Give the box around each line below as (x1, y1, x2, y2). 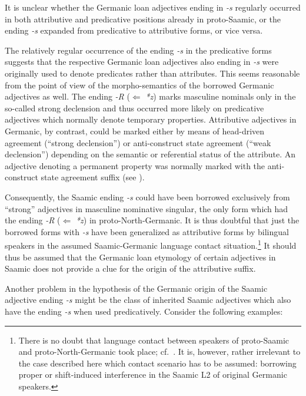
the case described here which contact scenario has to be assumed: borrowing (18, 357, 297, 369)
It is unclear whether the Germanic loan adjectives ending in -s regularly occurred (5, 1, 301, 13)
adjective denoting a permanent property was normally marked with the (5, 159, 265, 171)
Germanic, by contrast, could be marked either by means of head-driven (5, 124, 265, 137)
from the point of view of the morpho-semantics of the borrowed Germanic (5, 78, 274, 91)
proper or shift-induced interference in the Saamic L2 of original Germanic (18, 368, 287, 381)
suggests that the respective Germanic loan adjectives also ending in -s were (5, 55, 279, 68)
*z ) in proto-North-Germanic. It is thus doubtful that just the (75, 214, 300, 226)
